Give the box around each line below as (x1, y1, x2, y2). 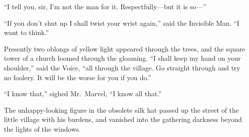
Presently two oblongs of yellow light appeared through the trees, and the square (4, 43, 245, 53)
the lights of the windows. (4, 123, 81, 134)
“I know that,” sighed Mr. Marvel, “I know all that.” (4, 88, 162, 99)
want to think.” (4, 27, 49, 37)
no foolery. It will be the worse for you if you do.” (4, 72, 152, 82)
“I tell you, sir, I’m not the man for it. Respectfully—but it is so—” (4, 1, 207, 11)
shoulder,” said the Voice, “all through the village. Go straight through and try (4, 62, 240, 72)
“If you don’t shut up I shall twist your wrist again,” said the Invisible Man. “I (4, 17, 240, 28)
